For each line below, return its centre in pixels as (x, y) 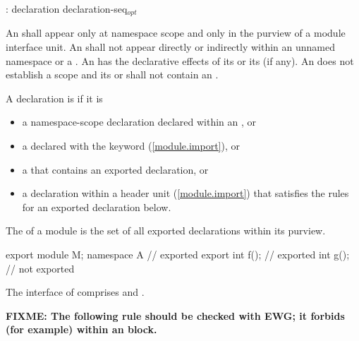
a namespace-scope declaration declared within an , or (139, 122)
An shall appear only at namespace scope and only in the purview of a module (176, 33)
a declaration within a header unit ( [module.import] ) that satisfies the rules (185, 193)
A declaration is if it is (54, 98)
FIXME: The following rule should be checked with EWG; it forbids (175, 315)
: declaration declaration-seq (67, 8)
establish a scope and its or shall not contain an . (112, 74)
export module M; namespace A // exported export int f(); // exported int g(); (178, 254)
